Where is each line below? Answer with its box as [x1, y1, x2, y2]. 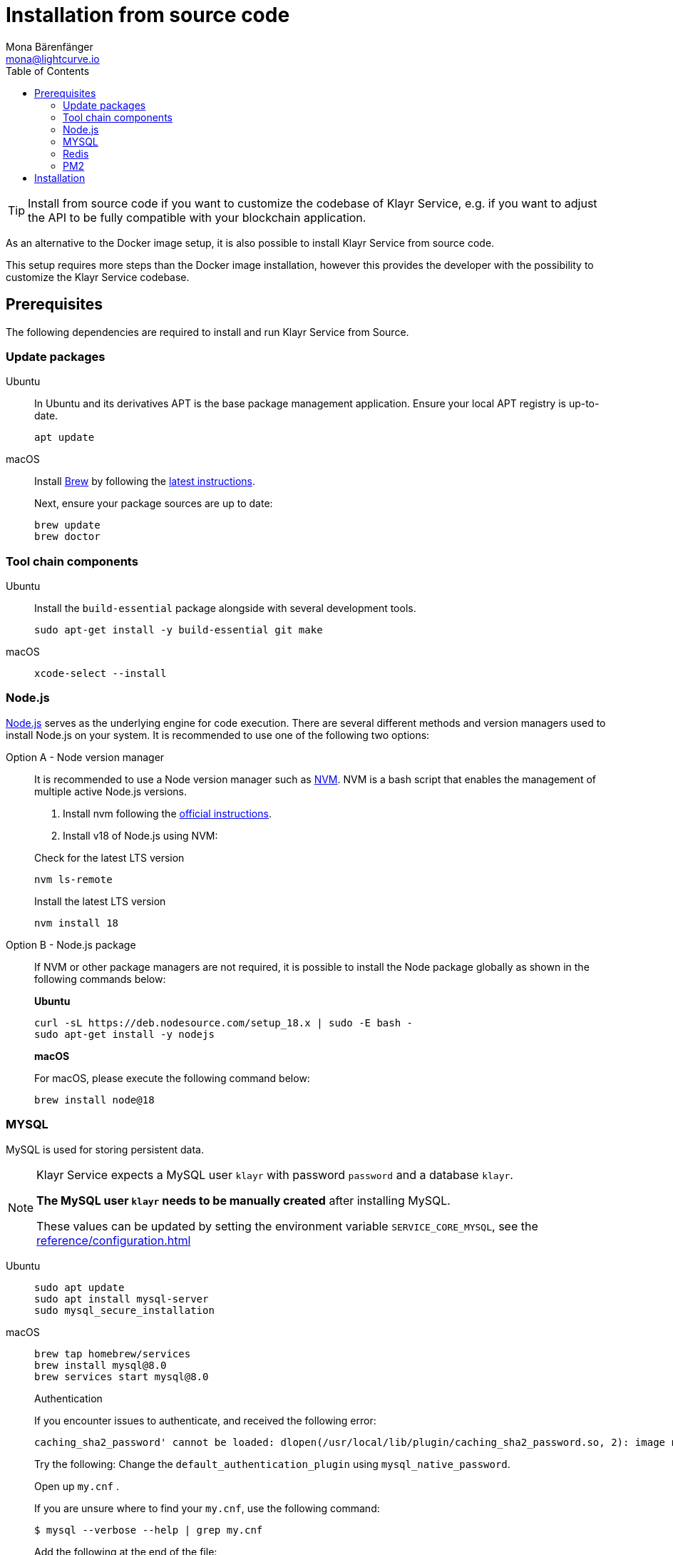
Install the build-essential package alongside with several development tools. [34, 602, 416, 615]
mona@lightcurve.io [6, 52, 100, 65]
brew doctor [34, 531, 101, 543]
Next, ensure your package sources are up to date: [34, 497, 273, 510]
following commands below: [34, 972, 166, 985]
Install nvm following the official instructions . [63, 807, 272, 820]
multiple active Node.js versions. [34, 785, 187, 797]
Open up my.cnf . [34, 1479, 119, 1492]
